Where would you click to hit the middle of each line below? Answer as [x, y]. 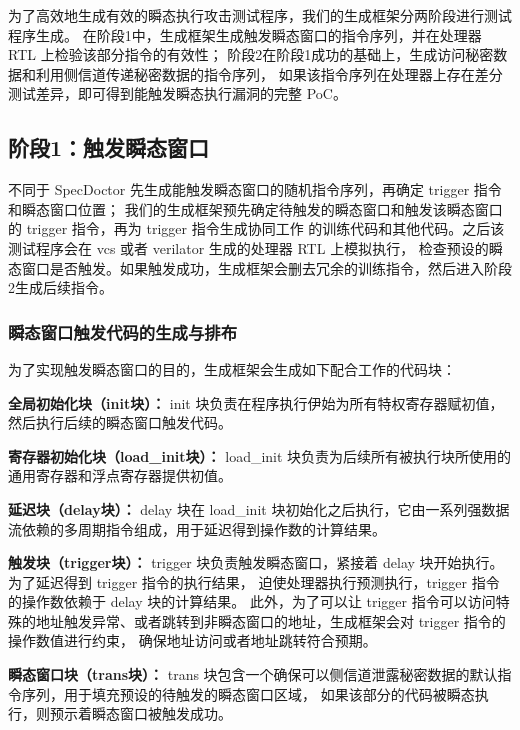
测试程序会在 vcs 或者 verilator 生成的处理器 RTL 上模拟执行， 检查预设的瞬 [255, 247]
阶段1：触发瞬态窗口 [109, 147]
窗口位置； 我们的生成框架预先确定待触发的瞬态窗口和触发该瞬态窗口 [276, 208]
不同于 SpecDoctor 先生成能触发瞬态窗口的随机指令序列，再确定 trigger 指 [248, 189]
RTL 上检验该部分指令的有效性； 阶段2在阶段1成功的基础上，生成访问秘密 [251, 54]
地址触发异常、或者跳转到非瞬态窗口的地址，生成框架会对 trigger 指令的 [270, 620]
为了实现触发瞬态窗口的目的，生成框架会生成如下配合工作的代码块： [232, 368]
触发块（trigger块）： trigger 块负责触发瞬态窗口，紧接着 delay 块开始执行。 [256, 562]
